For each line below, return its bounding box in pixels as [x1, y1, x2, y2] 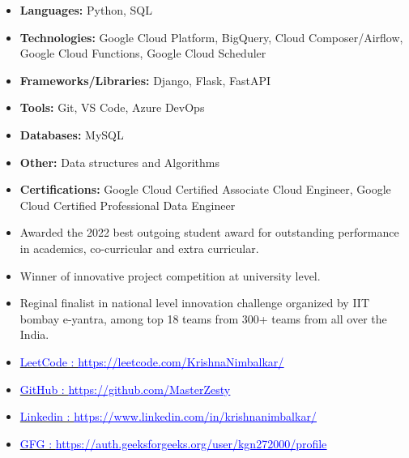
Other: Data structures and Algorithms [19, 153, 220, 170]
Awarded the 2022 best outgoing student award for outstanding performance [19, 224, 399, 241]
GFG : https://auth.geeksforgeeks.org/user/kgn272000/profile [19, 434, 327, 452]
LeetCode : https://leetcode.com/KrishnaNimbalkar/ [19, 353, 284, 370]
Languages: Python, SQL [19, 2, 152, 18]
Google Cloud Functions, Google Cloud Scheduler [19, 45, 266, 62]
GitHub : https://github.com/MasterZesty [19, 380, 231, 397]
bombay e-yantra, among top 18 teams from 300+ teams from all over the [19, 310, 387, 327]
